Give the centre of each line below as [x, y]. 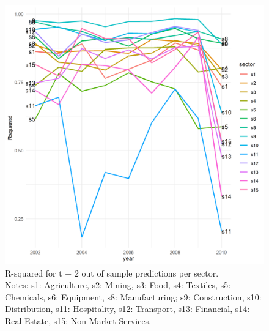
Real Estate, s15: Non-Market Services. [78, 320]
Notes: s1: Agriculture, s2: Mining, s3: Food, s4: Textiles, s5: [118, 285]
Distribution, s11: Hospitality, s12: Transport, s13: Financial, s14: [127, 309]
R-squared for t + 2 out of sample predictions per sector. [112, 273]
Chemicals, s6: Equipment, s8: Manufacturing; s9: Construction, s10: [133, 296]
